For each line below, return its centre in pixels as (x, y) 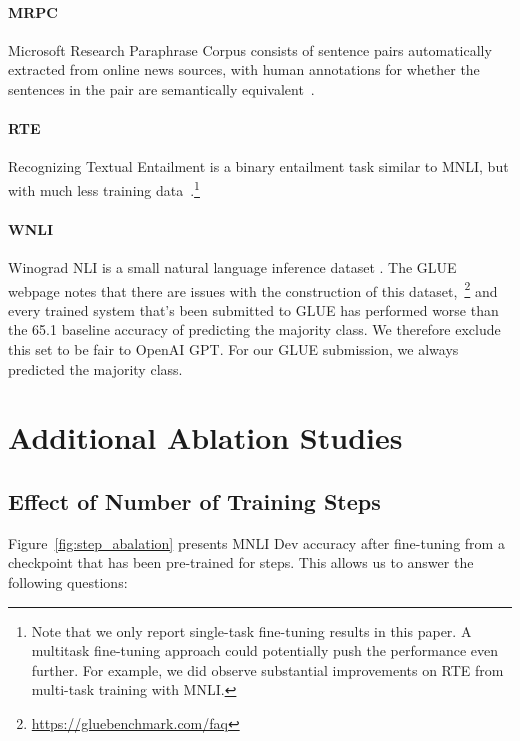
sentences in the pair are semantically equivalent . (161, 88)
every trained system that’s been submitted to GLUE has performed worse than (253, 309)
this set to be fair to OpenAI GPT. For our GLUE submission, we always (233, 349)
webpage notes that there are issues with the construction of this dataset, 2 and (253, 289)
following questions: (68, 582)
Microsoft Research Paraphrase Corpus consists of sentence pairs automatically (250, 49)
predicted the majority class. (95, 368)
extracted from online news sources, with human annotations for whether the (244, 69)
